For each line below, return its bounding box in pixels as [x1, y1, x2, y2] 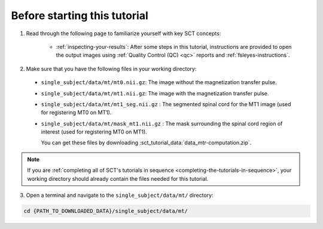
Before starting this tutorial [11, 9, 149, 22]
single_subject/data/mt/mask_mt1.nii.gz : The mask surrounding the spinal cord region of [41, 120, 283, 127]
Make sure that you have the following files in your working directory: [26, 65, 197, 72]
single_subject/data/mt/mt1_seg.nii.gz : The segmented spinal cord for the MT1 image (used [41, 100, 291, 107]
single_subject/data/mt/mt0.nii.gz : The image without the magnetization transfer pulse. [41, 79, 278, 86]
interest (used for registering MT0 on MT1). [41, 128, 148, 135]
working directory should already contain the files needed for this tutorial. [27, 175, 209, 182]
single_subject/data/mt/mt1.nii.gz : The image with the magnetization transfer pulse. [41, 89, 269, 97]
